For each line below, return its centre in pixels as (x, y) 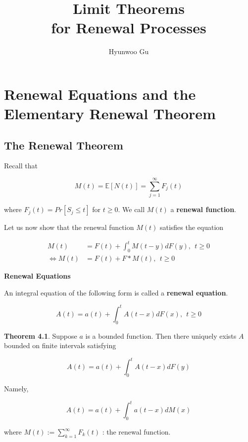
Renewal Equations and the (100, 94)
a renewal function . (203, 209)
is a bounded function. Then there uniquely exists (161, 335)
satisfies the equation (192, 227)
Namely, (16, 389)
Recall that (21, 166)
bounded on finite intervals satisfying (60, 345)
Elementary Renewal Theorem (110, 113)
